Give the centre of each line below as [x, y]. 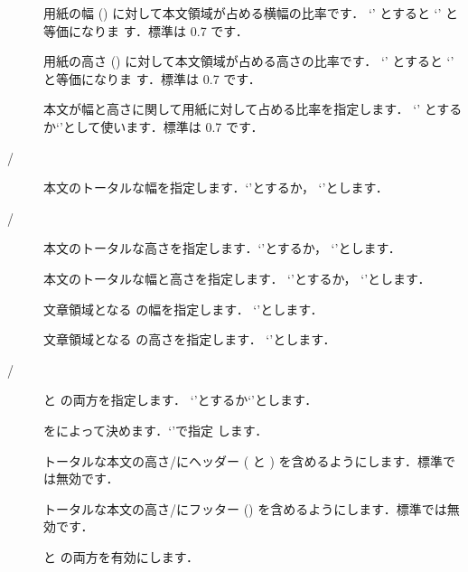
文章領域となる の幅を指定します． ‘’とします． [183, 309]
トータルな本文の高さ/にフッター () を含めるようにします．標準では [245, 508]
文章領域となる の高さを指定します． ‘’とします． [190, 339]
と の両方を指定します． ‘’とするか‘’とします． [181, 400]
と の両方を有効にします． [122, 556]
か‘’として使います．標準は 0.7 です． [154, 126]
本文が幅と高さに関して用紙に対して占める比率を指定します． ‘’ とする [253, 109]
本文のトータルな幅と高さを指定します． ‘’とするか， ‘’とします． [237, 278]
